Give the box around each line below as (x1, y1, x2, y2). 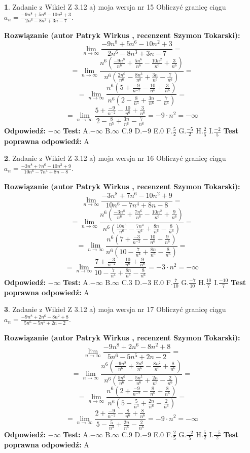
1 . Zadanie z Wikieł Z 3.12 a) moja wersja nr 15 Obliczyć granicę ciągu (4, 2, 226, 12)
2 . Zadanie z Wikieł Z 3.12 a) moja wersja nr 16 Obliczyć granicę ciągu (4, 153, 226, 163)
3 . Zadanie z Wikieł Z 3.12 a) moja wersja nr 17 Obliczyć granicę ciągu (4, 304, 226, 315)
